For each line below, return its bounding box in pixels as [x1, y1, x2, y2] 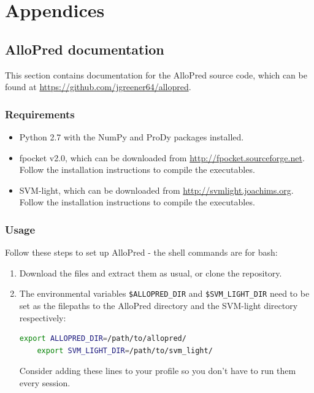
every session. [19, 376, 71, 389]
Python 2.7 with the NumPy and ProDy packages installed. [19, 130, 244, 143]
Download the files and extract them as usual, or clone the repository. [19, 266, 282, 279]
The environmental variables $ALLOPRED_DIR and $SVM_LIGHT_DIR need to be [19, 287, 310, 300]
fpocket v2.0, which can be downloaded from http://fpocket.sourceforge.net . [19, 151, 305, 164]
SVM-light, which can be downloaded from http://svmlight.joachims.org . [19, 183, 294, 196]
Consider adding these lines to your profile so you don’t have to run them [19, 364, 296, 377]
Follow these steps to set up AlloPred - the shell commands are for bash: [5, 246, 278, 259]
